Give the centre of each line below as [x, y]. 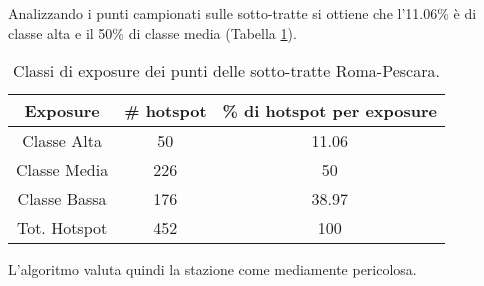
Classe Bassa [62, 199]
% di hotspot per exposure [329, 111]
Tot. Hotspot [62, 228]
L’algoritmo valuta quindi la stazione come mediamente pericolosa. [212, 269]
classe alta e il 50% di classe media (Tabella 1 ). [152, 32]
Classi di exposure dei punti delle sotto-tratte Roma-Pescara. [226, 71]
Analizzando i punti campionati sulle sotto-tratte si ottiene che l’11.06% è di [242, 13]
